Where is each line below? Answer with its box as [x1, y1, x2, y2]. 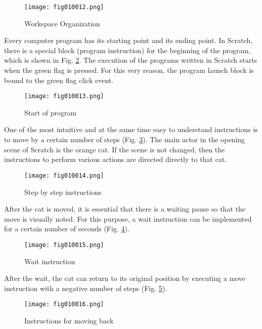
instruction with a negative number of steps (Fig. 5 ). [4, 282, 167, 293]
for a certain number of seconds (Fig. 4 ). [4, 223, 129, 234]
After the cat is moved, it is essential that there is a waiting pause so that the [4, 203, 245, 214]
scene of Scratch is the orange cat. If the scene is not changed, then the [4, 144, 225, 154]
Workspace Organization [24, 18, 100, 28]
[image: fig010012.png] [24, 4, 104, 11]
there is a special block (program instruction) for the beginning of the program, [4, 45, 251, 55]
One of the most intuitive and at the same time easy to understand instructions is [4, 124, 258, 135]
